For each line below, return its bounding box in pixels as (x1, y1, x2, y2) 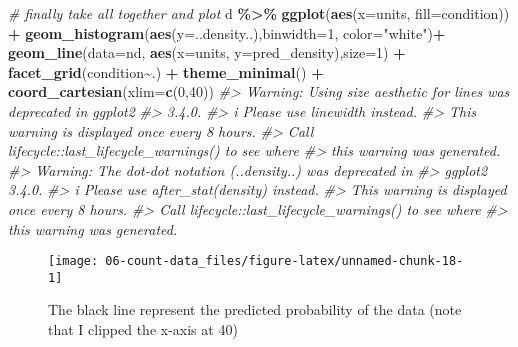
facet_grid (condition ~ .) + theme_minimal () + (8, 61, 324, 82)
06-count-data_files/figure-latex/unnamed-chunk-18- (105, 254, 464, 269)
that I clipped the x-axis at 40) (48, 319, 238, 340)
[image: (48, 254, 99, 269)
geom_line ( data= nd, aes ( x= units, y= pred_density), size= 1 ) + (8, 42, 406, 63)
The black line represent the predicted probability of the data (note (48, 299, 462, 320)
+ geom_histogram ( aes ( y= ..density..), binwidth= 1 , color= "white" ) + (8, 22, 446, 43)
